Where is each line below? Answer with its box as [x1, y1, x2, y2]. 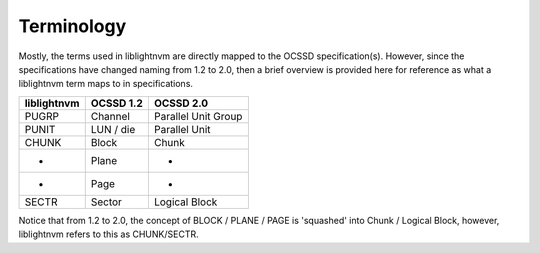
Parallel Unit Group [153, 109, 243, 123]
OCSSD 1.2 [90, 96, 144, 110]
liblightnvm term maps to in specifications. [18, 78, 194, 90]
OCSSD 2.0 [153, 96, 209, 110]
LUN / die [90, 122, 136, 136]
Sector [90, 195, 122, 209]
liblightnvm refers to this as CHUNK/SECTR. [18, 228, 199, 240]
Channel [90, 109, 130, 123]
